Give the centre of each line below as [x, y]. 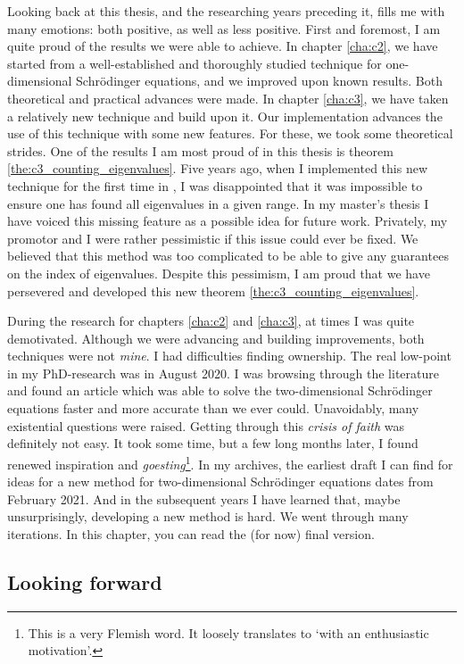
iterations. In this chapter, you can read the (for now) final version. [191, 533]
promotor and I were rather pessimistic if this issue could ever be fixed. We [213, 238]
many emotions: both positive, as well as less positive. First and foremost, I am [224, 28]
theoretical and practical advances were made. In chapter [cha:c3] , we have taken [228, 98]
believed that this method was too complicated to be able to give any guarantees [228, 256]
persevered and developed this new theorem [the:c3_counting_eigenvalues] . [213, 290]
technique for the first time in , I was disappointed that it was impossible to [215, 185]
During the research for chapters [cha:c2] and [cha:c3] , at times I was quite [211, 321]
